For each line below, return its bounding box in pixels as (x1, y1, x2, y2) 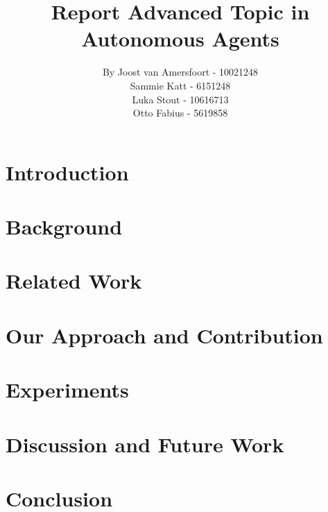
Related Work (6, 266, 142, 295)
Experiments (6, 375, 129, 404)
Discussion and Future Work (6, 429, 284, 458)
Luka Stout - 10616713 (132, 92, 229, 106)
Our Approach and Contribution (6, 321, 323, 349)
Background (6, 212, 123, 241)
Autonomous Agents (81, 24, 279, 53)
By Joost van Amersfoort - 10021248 (102, 65, 259, 79)
